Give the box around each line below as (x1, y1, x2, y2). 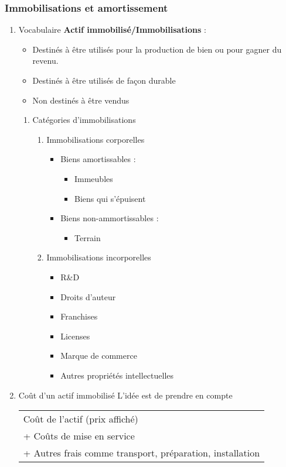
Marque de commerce (60, 349, 137, 362)
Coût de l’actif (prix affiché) (23, 412, 138, 426)
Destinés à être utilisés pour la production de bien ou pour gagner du (32, 43, 282, 55)
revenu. (32, 54, 59, 67)
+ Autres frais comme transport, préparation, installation (23, 446, 260, 460)
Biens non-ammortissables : (60, 212, 159, 224)
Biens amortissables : (60, 153, 136, 165)
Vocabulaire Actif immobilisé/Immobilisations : (18, 23, 206, 36)
